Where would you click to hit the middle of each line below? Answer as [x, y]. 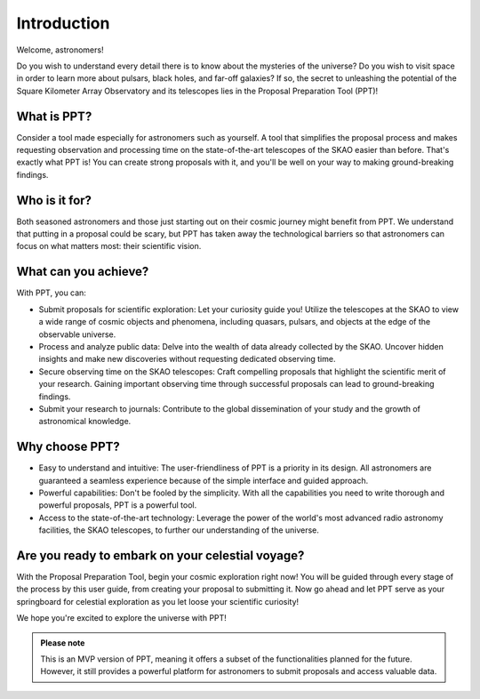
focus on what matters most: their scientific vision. [109, 246]
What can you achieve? [83, 272]
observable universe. [77, 334]
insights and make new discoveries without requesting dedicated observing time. [187, 359]
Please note [63, 643]
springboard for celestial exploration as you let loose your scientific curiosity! [158, 601]
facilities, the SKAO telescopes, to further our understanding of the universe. [179, 530]
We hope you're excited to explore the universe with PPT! [121, 618]
